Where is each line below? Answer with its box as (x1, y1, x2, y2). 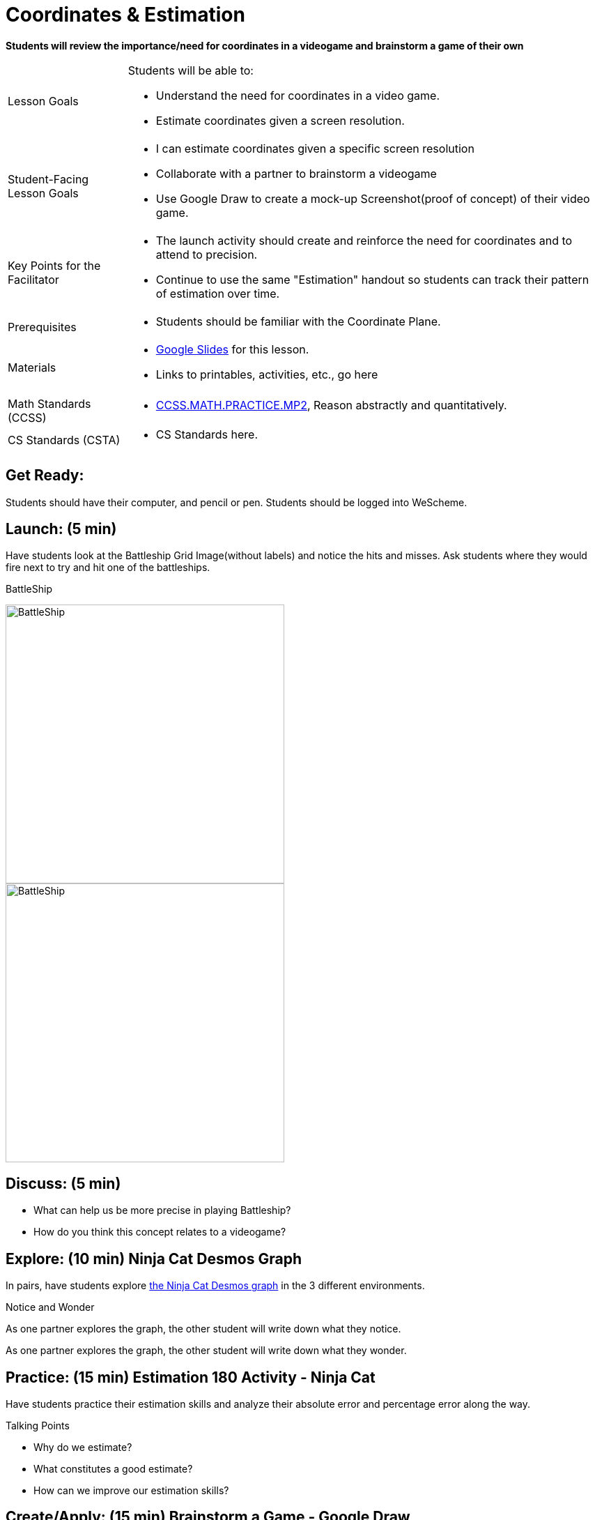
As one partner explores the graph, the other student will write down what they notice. (6, 1323, 401, 1335)
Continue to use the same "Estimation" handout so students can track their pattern (155, 272, 589, 287)
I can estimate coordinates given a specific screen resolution (155, 141, 474, 155)
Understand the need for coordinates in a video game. (155, 88, 440, 102)
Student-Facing (8, 172, 89, 186)
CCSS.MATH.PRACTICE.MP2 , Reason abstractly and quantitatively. (155, 397, 507, 412)
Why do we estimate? (33, 1441, 132, 1453)
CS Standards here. (155, 427, 258, 441)
